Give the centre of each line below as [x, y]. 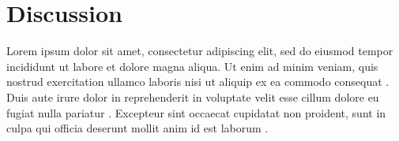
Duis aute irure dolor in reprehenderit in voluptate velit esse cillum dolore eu [193, 96]
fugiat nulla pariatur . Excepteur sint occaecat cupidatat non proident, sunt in [196, 112]
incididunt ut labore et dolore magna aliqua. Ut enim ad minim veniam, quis [192, 66]
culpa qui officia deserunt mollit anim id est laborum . [137, 128]
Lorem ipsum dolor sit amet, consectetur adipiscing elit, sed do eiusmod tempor [200, 51]
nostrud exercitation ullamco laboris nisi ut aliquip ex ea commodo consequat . [198, 82]
